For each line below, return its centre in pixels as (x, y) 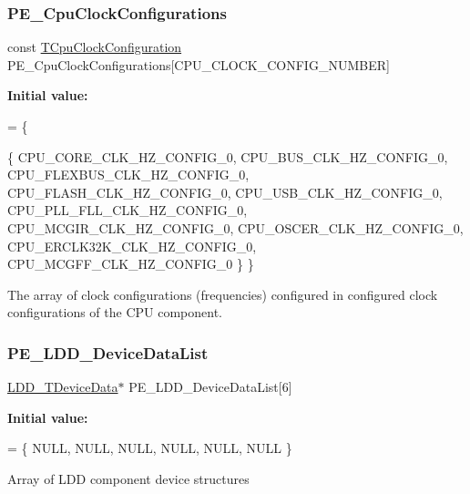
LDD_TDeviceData (63, 387)
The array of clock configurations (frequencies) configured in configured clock (223, 294)
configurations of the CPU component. (115, 312)
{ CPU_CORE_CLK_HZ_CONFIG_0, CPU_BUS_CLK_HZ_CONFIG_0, (228, 156)
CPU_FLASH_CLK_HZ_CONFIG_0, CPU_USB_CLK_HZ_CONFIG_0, (225, 192)
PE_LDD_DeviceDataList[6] (210, 387)
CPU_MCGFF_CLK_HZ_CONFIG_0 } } (131, 264)
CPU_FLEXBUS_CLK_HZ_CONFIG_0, (128, 175)
